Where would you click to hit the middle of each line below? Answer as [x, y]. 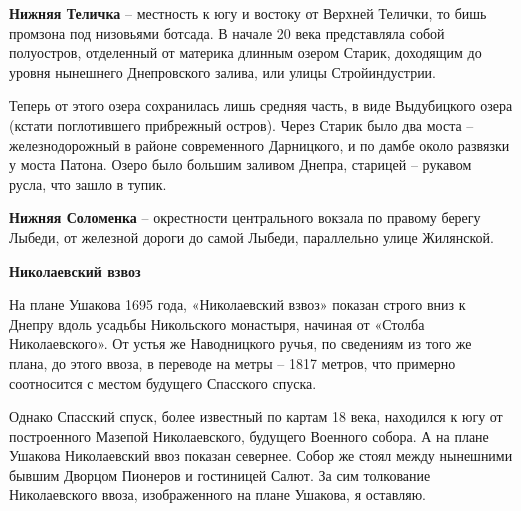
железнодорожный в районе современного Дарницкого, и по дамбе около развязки [259, 144]
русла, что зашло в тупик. [88, 183]
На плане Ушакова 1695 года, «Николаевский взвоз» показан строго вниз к [237, 304]
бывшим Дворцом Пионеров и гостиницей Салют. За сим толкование [220, 474]
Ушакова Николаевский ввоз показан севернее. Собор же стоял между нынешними [261, 455]
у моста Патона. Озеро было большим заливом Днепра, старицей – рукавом [240, 164]
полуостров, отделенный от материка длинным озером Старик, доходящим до [245, 52]
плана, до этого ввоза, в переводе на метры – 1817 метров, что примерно [232, 362]
